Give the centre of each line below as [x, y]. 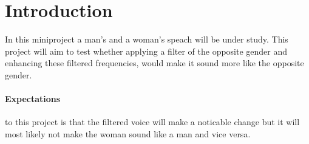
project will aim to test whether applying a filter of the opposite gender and [146, 51]
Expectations [33, 99]
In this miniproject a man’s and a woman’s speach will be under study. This [147, 39]
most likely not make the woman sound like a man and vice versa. [128, 133]
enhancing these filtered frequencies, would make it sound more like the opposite [154, 63]
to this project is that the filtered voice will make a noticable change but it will [152, 122]
